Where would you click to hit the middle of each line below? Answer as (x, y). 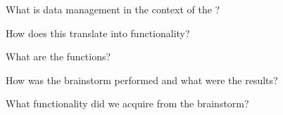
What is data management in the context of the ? (113, 9)
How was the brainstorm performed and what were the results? (142, 80)
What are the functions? (58, 56)
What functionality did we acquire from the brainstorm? (127, 103)
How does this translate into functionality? (98, 33)
